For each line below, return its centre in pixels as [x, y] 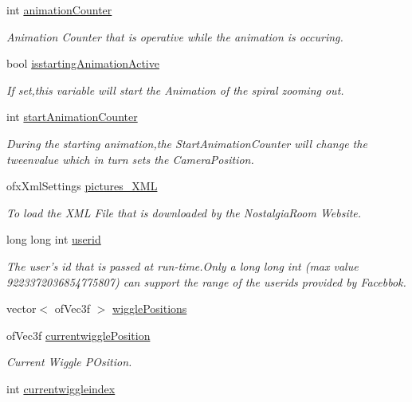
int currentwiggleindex [61, 388]
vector [22, 308]
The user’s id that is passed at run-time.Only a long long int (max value [182, 265]
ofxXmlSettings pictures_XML [82, 186]
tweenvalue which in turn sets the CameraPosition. [130, 159]
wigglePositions [150, 308]
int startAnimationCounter [72, 117]
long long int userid [54, 239]
